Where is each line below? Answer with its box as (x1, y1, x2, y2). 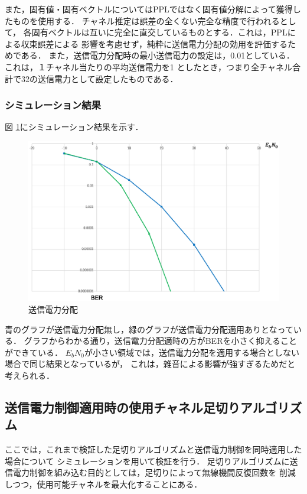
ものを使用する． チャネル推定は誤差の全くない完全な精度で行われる (12, 14, 280, 27)
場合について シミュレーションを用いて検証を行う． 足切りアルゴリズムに (5, 454, 290, 467)
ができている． (5, 346, 63, 358)
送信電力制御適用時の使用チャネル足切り (5, 398, 240, 416)
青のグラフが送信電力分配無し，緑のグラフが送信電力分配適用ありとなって (5, 323, 293, 335)
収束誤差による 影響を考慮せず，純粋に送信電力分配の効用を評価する (21, 37, 288, 50)
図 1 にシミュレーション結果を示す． (5, 121, 143, 133)
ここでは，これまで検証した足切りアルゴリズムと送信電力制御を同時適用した (5, 443, 302, 456)
